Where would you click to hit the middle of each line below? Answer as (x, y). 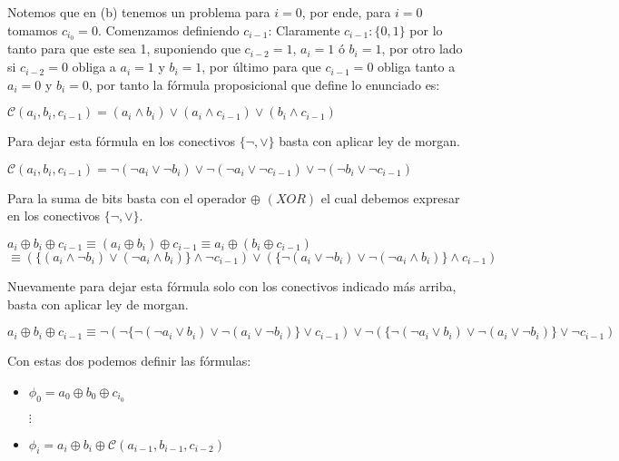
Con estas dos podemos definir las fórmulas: (129, 361)
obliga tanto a (417, 67)
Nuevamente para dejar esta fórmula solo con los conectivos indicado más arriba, (232, 286)
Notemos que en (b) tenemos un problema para (139, 12)
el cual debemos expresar (390, 197)
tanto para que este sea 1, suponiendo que (124, 49)
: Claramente (304, 29)
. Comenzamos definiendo (168, 29)
